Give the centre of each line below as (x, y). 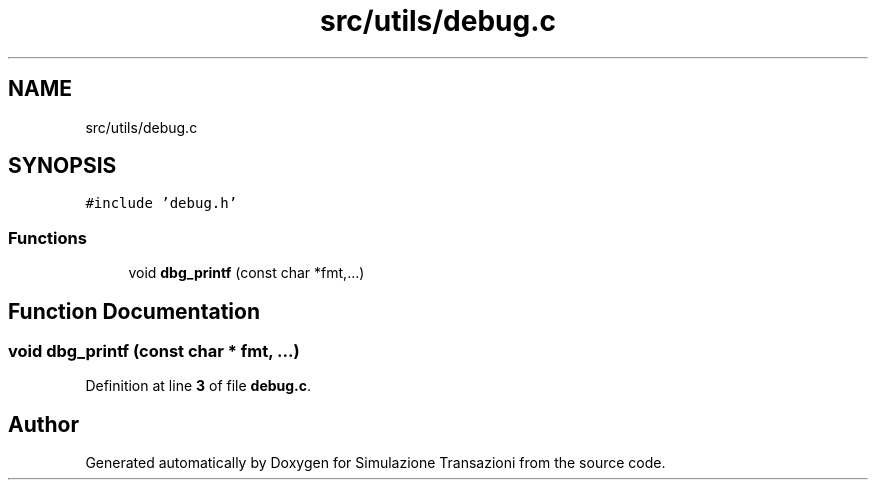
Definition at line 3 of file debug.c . (198, 386)
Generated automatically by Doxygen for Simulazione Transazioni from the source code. (375, 463)
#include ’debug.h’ (161, 203)
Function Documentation (134, 311)
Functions (47, 237)
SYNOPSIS (62, 166)
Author (43, 424)
